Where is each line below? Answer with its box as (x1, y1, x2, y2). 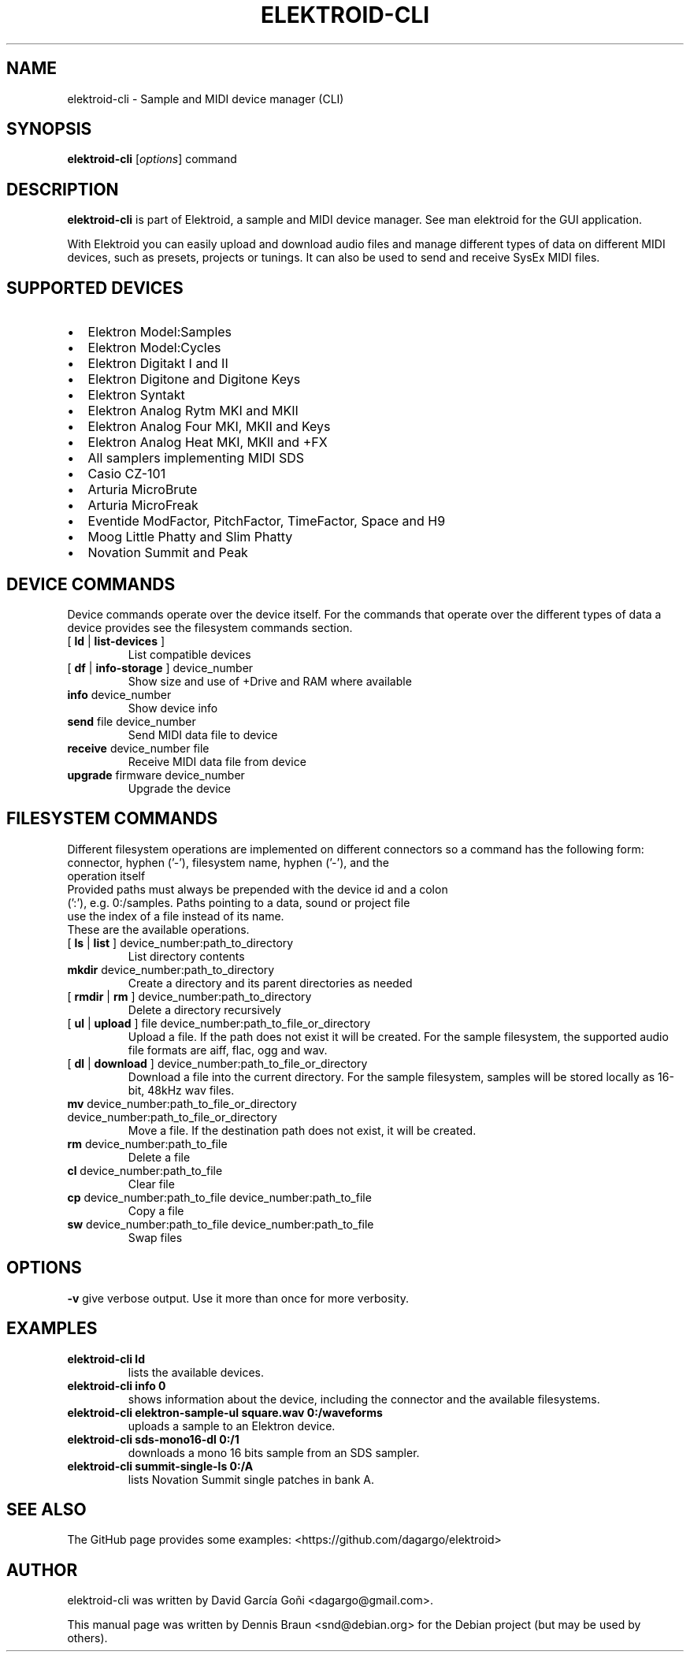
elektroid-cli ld (67, 1351, 145, 1366)
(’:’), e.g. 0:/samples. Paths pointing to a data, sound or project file (67, 895, 410, 909)
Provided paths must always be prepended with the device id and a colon (67, 882, 448, 896)
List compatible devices (128, 647, 251, 661)
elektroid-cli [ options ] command (67, 152, 237, 166)
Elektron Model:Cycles (87, 340, 221, 356)
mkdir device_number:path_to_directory (67, 962, 275, 976)
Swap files (128, 1230, 183, 1244)
